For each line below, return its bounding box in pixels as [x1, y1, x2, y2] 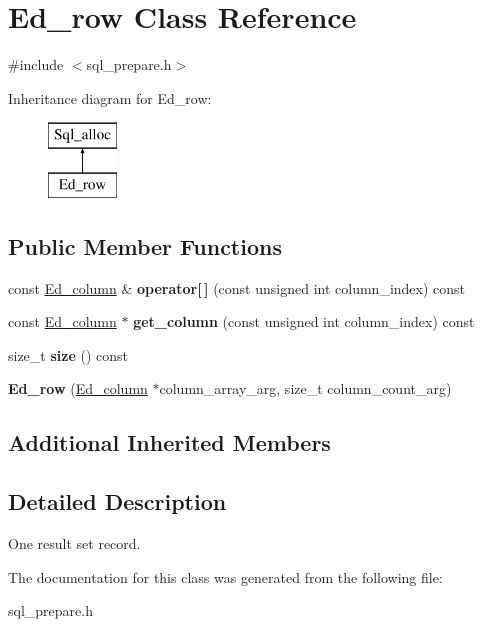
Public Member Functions [8, 230, 282, 261]
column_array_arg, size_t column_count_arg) [159, 378, 452, 399]
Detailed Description [8, 486, 227, 517]
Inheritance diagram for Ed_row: [8, 87, 212, 108]
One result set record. [8, 533, 141, 554]
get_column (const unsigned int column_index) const [133, 311, 475, 332]
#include [8, 54, 64, 75]
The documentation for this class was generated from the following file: [8, 566, 443, 587]
